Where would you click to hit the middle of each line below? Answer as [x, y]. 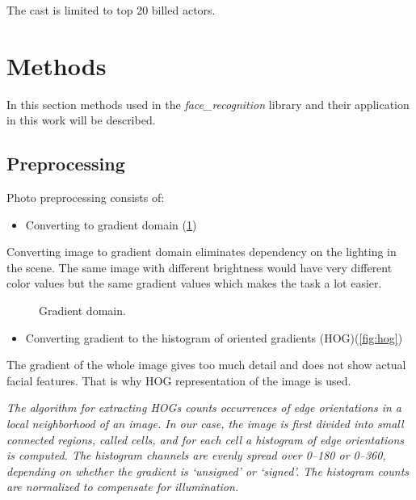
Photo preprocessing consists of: [86, 197]
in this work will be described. [81, 120]
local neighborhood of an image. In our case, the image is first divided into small [205, 424]
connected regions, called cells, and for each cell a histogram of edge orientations [206, 439]
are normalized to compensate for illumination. [123, 487]
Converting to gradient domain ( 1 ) [111, 224]
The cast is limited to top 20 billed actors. [111, 10]
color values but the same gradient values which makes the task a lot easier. [194, 283]
